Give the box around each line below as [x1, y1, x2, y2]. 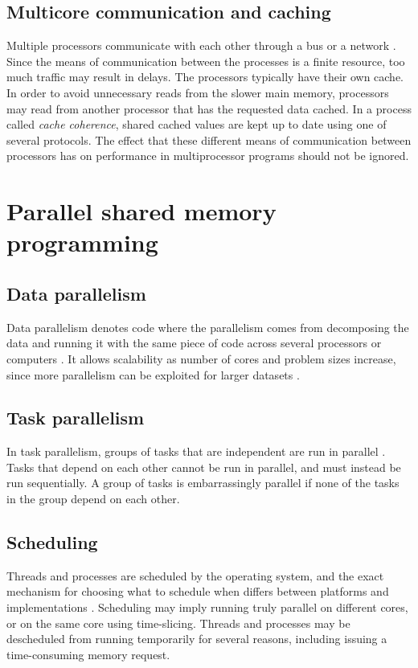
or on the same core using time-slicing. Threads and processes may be [6, 614, 350, 631]
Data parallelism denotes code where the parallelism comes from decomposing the [6, 318, 409, 335]
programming [6, 226, 158, 259]
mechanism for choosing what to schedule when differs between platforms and [6, 583, 389, 600]
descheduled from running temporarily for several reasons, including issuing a [6, 630, 387, 647]
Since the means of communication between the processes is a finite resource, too [6, 52, 405, 69]
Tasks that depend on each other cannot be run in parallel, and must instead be [6, 458, 401, 475]
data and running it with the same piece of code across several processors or [6, 334, 382, 351]
